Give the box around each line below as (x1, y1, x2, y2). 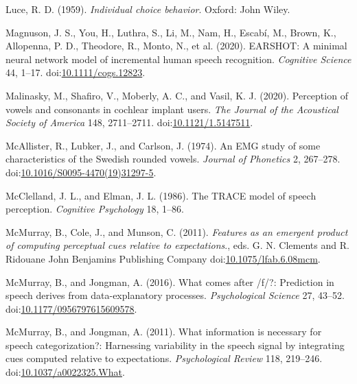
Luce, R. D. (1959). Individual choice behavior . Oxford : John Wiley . (5, 2, 290, 16)
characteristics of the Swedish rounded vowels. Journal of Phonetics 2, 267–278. (5, 152, 341, 166)
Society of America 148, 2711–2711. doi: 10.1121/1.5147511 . (5, 115, 253, 130)
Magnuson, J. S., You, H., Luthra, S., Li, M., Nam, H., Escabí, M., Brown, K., (5, 25, 336, 39)
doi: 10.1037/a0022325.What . (5, 365, 125, 379)
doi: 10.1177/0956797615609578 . (5, 301, 137, 315)
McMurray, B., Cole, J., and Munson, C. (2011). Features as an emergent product (5, 224, 348, 239)
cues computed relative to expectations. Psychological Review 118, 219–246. (5, 351, 323, 365)
